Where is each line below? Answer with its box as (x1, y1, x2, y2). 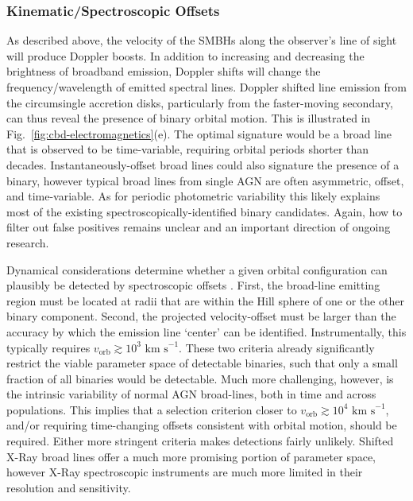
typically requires (6, 339, 91, 355)
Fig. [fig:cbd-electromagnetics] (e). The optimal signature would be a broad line (6, 125, 392, 142)
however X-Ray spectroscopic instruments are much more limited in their (6, 464, 363, 480)
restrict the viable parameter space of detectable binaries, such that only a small (6, 355, 398, 371)
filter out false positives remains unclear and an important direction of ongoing (6, 219, 391, 235)
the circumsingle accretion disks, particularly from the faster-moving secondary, (6, 94, 393, 111)
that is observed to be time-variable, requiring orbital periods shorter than (6, 141, 369, 157)
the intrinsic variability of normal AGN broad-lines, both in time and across (6, 386, 376, 402)
